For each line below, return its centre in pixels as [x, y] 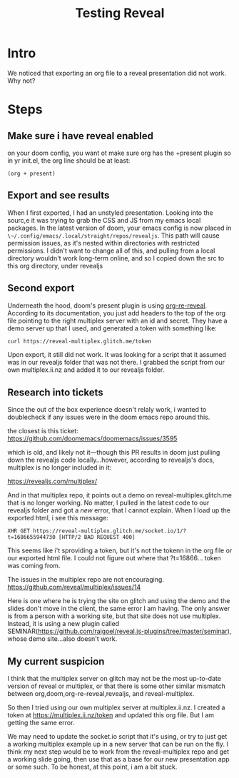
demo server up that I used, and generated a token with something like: [112, 328]
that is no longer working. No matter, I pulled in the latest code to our [108, 503]
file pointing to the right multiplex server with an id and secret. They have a [117, 320]
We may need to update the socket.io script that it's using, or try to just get [117, 737]
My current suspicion [56, 661]
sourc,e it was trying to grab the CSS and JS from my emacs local [104, 220]
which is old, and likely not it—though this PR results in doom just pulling [114, 453]
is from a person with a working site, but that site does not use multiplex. [114, 616]
